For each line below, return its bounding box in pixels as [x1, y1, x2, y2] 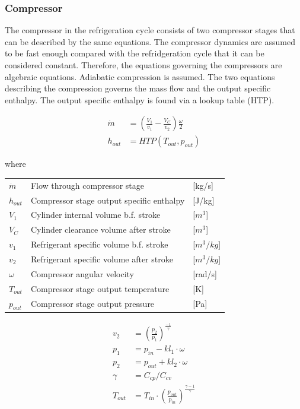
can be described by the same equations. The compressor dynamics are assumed [5, 35, 295, 47]
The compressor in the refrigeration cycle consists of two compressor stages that [5, 24, 295, 36]
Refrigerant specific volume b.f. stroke [30, 238, 168, 251]
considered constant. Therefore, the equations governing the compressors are [5, 59, 282, 71]
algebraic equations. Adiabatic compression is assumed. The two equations [5, 70, 275, 83]
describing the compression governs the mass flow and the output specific [5, 82, 271, 94]
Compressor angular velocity [30, 267, 134, 280]
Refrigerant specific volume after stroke [30, 253, 173, 265]
